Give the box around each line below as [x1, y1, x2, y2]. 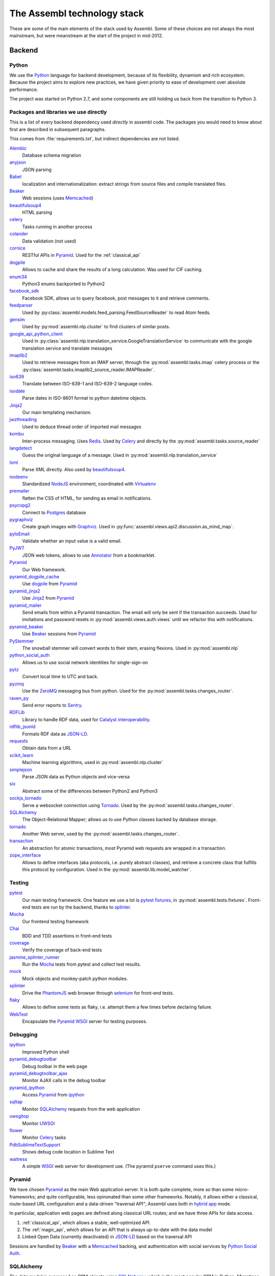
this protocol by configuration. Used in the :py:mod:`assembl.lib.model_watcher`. [22, 867, 191, 873]
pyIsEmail [9, 531, 30, 537]
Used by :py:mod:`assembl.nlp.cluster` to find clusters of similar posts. [22, 324, 171, 330]
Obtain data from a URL [22, 745, 72, 751]
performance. [9, 86, 38, 92]
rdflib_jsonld [9, 724, 36, 730]
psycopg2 [9, 502, 31, 508]
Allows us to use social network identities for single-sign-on [22, 659, 148, 666]
